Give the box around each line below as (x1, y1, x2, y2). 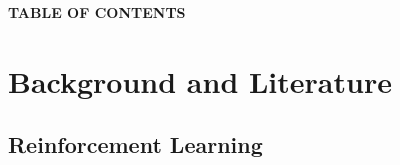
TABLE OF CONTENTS (8, 2, 186, 22)
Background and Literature (8, 60, 392, 101)
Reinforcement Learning (8, 129, 263, 160)
